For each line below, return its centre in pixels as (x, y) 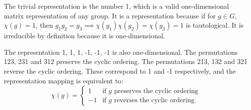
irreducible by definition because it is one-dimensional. (85, 36)
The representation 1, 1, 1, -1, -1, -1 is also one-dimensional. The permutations (121, 52)
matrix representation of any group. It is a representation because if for (110, 15)
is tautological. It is (215, 25)
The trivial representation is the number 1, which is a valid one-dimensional (117, 6)
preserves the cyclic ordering (156, 91)
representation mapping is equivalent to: (64, 80)
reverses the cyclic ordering (154, 100)
